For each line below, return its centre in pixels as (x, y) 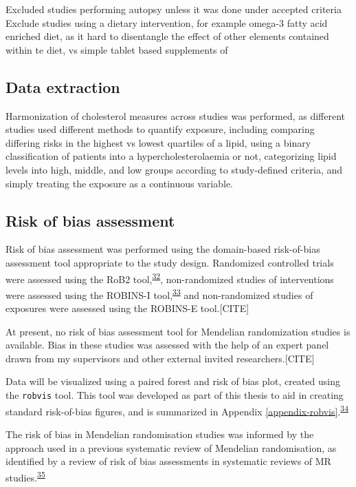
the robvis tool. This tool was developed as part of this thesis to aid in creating (175, 395)
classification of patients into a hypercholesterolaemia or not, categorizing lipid (171, 156)
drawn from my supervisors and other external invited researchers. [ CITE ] (160, 358)
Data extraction (63, 86)
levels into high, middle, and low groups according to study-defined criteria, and (174, 169)
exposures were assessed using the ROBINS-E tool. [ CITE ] (127, 308)
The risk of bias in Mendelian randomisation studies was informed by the (160, 434)
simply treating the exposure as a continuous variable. (119, 183)
